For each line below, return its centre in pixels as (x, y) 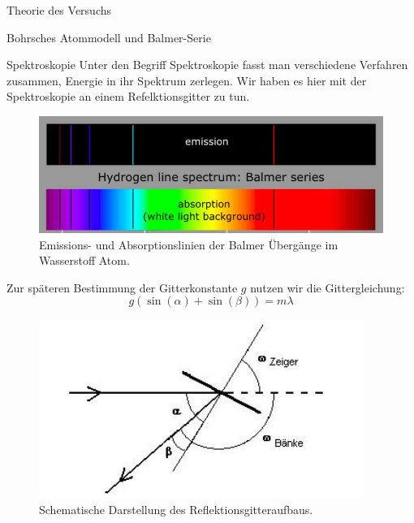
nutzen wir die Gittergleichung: (328, 287)
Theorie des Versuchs (59, 10)
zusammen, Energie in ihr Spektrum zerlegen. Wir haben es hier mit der (187, 80)
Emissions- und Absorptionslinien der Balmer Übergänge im (189, 244)
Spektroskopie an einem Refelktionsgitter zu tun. (128, 96)
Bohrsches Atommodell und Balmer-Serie (109, 37)
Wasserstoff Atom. (84, 260)
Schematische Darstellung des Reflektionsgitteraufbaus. (176, 509)
